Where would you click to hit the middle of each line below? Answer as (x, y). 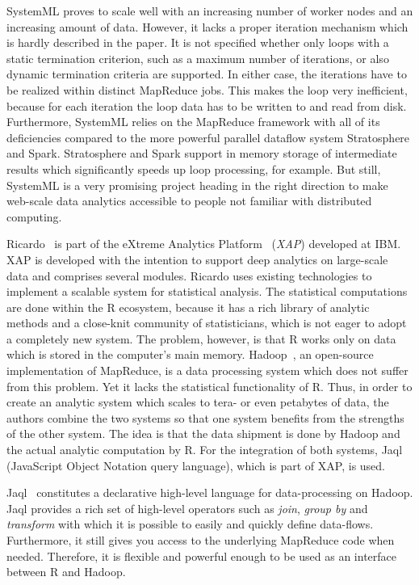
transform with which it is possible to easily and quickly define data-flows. (190, 524)
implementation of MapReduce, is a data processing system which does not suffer (207, 370)
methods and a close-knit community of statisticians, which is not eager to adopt (207, 323)
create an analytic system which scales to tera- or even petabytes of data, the (198, 402)
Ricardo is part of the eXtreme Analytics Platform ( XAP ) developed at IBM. (204, 244)
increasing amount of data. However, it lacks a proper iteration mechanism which (207, 26)
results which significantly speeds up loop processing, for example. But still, (194, 168)
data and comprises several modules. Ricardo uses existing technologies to (189, 275)
